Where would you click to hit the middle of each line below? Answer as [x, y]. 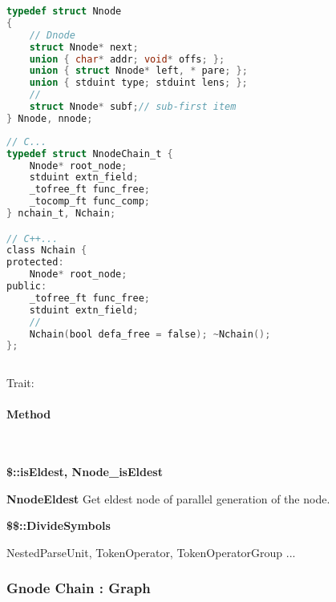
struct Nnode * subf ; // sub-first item [133, 107]
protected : [35, 263]
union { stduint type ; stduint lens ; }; [138, 83]
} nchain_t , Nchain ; [61, 213]
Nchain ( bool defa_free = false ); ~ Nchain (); [150, 334]
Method [29, 414]
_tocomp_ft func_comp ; [89, 202]
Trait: [20, 383]
